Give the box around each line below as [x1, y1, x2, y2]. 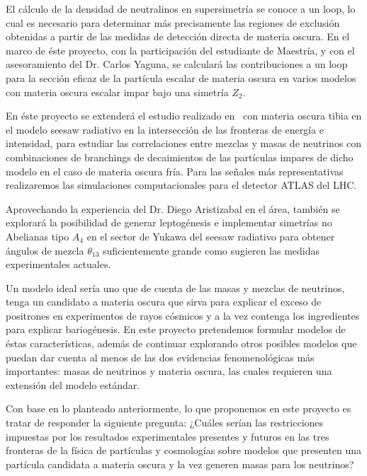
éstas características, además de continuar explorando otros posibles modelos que [6, 336, 357, 351]
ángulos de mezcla [6, 243, 84, 257]
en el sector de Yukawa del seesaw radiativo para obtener [86, 228, 335, 243]
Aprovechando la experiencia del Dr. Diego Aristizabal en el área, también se [6, 201, 340, 216]
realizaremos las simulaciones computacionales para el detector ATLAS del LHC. [6, 178, 357, 192]
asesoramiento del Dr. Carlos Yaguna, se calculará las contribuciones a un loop [6, 57, 348, 71]
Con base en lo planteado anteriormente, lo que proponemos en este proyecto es [6, 401, 351, 416]
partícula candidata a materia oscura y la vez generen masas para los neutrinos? [6, 456, 354, 471]
